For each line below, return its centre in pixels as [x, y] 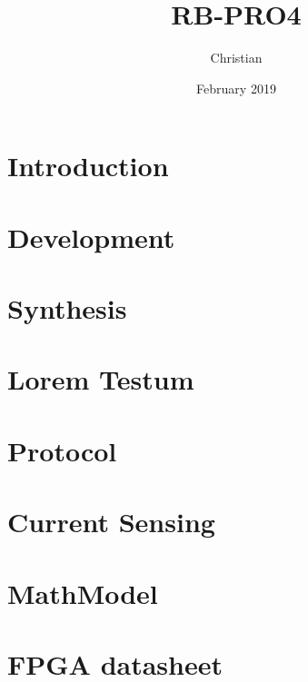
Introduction [88, 166]
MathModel [83, 593]
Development [91, 237]
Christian [236, 58]
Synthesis [67, 308]
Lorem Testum [101, 379]
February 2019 [236, 88]
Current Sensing [111, 522]
